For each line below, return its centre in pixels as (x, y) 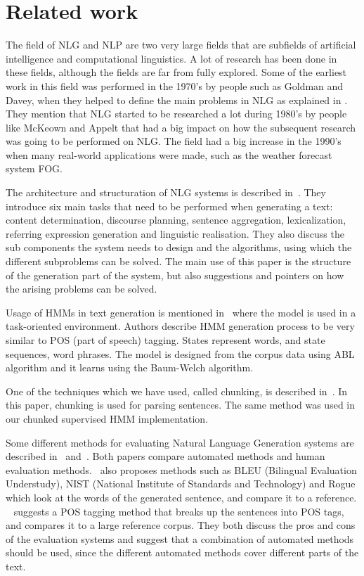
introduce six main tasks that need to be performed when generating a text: (169, 206)
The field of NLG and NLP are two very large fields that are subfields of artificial (181, 45)
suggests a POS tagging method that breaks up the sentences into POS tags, (179, 511)
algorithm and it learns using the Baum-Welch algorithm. (130, 367)
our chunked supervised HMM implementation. (107, 418)
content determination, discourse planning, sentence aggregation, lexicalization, (176, 220)
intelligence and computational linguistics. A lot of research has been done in (171, 58)
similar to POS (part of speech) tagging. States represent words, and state (165, 340)
